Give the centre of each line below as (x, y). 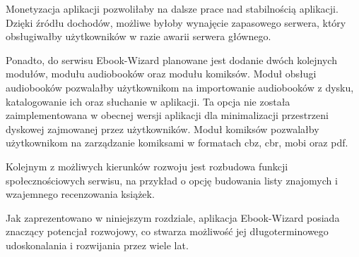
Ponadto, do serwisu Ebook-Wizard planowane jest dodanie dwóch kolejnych (171, 59)
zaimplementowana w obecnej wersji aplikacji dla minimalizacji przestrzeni (167, 115)
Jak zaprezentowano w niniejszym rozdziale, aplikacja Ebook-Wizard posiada (173, 217)
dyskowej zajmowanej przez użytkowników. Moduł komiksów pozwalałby (163, 128)
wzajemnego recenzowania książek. (80, 194)
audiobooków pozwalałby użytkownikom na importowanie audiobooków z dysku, (180, 87)
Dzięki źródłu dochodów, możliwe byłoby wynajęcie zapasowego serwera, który (176, 22)
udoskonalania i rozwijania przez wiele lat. (97, 245)
